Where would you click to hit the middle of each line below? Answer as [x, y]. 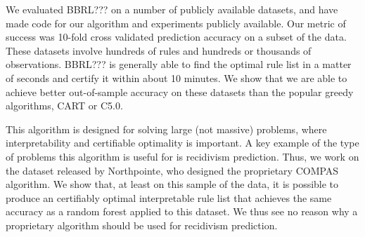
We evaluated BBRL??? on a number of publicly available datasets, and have [172, 9]
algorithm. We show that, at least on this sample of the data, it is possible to [172, 184]
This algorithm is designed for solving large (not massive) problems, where [166, 129]
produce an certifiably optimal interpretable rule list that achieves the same [169, 197]
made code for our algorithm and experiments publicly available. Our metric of [176, 23]
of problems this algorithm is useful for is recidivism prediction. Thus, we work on [182, 156]
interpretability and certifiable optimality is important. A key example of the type [182, 143]
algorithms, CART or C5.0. [64, 106]
